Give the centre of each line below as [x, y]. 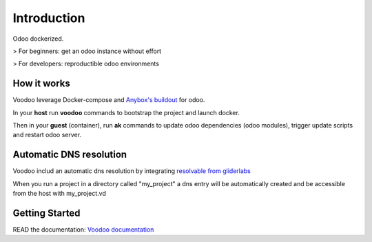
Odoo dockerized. [38, 39]
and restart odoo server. [47, 135]
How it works [41, 84]
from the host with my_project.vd [60, 194]
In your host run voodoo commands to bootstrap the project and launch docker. [126, 112]
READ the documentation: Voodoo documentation [83, 230]
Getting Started [46, 213]
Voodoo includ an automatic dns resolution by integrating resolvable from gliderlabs [132, 171]
